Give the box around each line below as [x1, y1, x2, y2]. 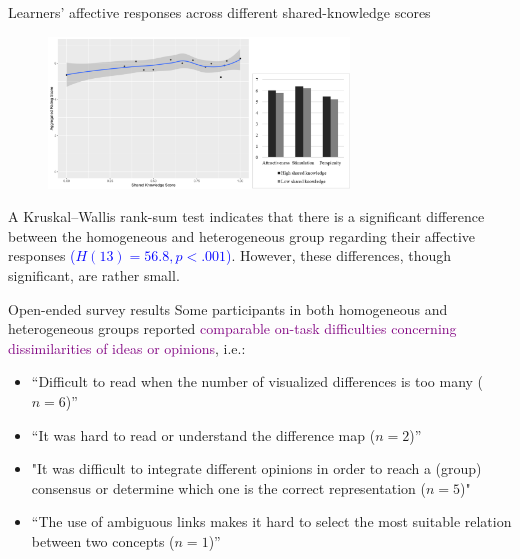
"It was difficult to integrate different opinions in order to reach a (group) [31, 458, 482, 479]
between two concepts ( [31, 530, 175, 551]
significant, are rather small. [8, 265, 180, 286]
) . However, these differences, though [226, 245, 452, 266]
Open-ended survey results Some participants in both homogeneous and [8, 298, 448, 319]
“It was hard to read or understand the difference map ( [31, 424, 376, 445]
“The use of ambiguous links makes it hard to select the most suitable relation [31, 511, 512, 532]
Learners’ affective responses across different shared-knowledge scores [8, 2, 431, 22]
